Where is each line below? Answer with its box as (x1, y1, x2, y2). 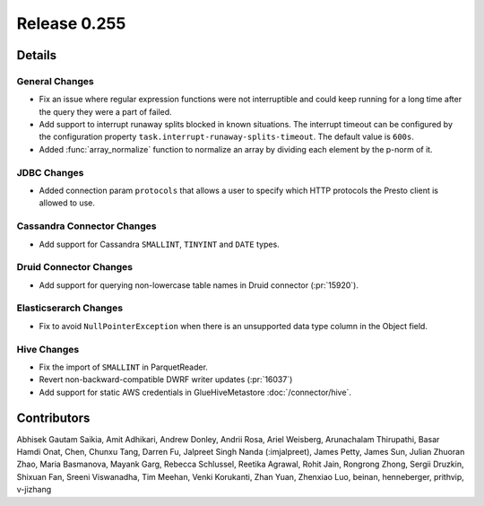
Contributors (16, 410, 91, 425)
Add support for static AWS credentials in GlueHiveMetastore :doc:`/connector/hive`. (39, 387, 351, 397)
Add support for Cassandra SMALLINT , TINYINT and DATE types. (39, 239, 280, 249)
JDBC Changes (16, 166, 84, 179)
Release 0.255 (16, 13, 126, 33)
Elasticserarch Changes (16, 301, 124, 314)
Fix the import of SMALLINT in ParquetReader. (39, 362, 208, 372)
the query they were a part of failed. (39, 106, 172, 117)
